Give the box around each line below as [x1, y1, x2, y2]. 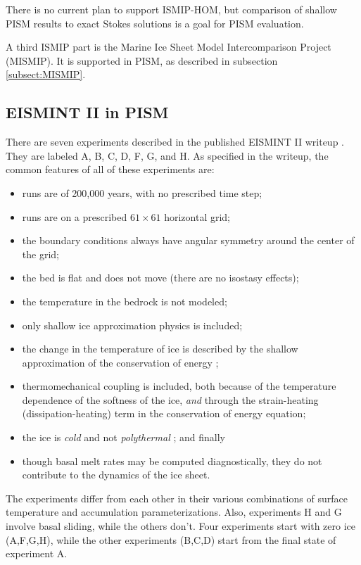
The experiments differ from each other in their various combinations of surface [6, 490, 348, 505]
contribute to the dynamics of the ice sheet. [22, 467, 210, 482]
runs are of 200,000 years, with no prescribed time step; [22, 185, 262, 200]
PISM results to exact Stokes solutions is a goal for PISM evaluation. [6, 15, 304, 30]
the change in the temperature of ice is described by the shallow [22, 341, 298, 356]
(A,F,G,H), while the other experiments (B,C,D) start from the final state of [6, 532, 336, 547]
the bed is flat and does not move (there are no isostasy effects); [22, 270, 299, 285]
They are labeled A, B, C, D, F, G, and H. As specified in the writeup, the [6, 148, 329, 163]
